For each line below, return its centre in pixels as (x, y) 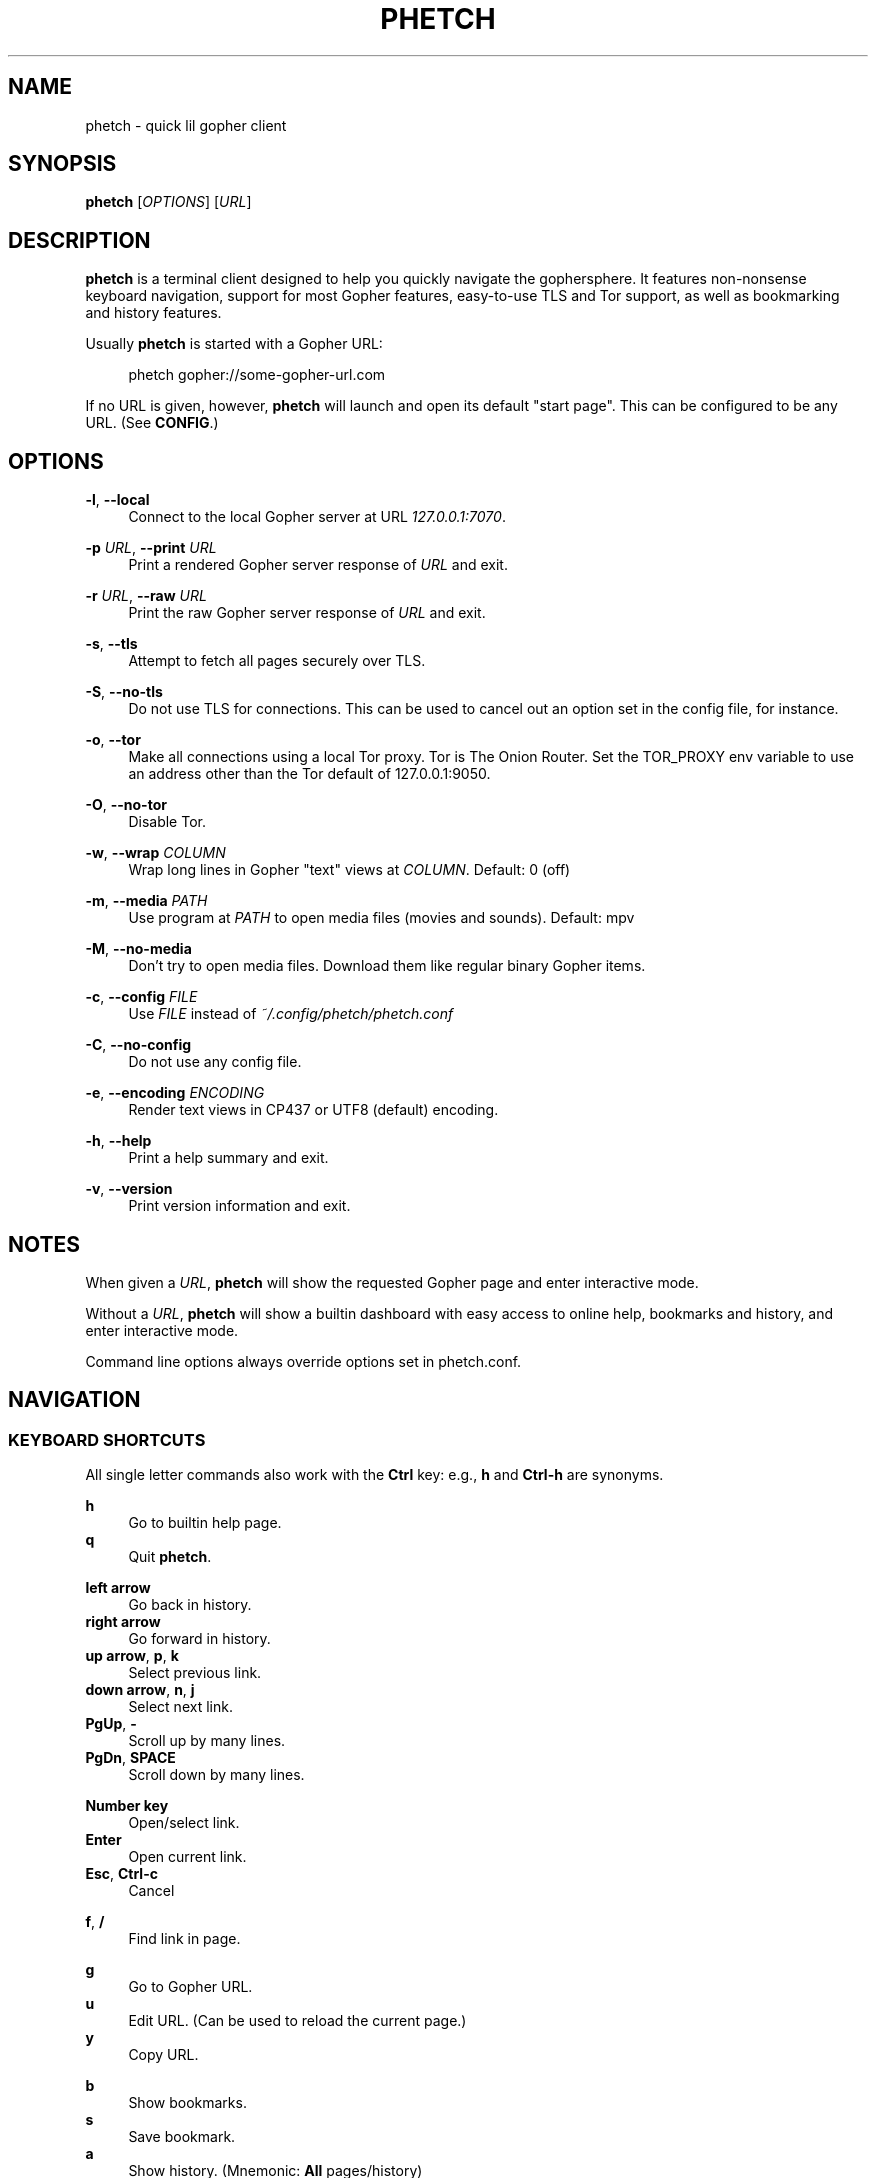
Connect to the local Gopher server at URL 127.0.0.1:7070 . (317, 517)
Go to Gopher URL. (190, 1987)
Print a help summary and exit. (228, 1158)
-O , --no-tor (126, 805)
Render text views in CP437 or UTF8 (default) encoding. (313, 1110)
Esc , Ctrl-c (121, 1874)
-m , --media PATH (146, 901)
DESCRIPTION (79, 240)
